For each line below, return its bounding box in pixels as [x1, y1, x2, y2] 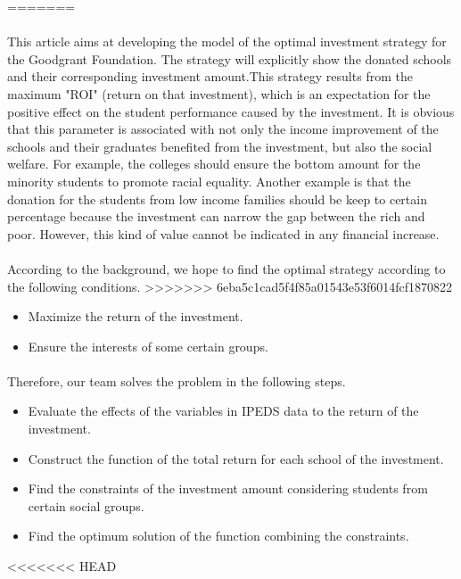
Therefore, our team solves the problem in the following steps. [7, 371, 346, 390]
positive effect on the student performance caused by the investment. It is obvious [7, 102, 455, 120]
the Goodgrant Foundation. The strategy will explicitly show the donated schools [7, 49, 452, 68]
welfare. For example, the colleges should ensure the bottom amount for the [7, 154, 421, 173]
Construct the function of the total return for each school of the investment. [28, 449, 444, 467]
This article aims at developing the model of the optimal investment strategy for [7, 32, 447, 51]
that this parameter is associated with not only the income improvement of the [7, 120, 439, 138]
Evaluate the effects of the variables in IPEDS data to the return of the [28, 401, 419, 420]
